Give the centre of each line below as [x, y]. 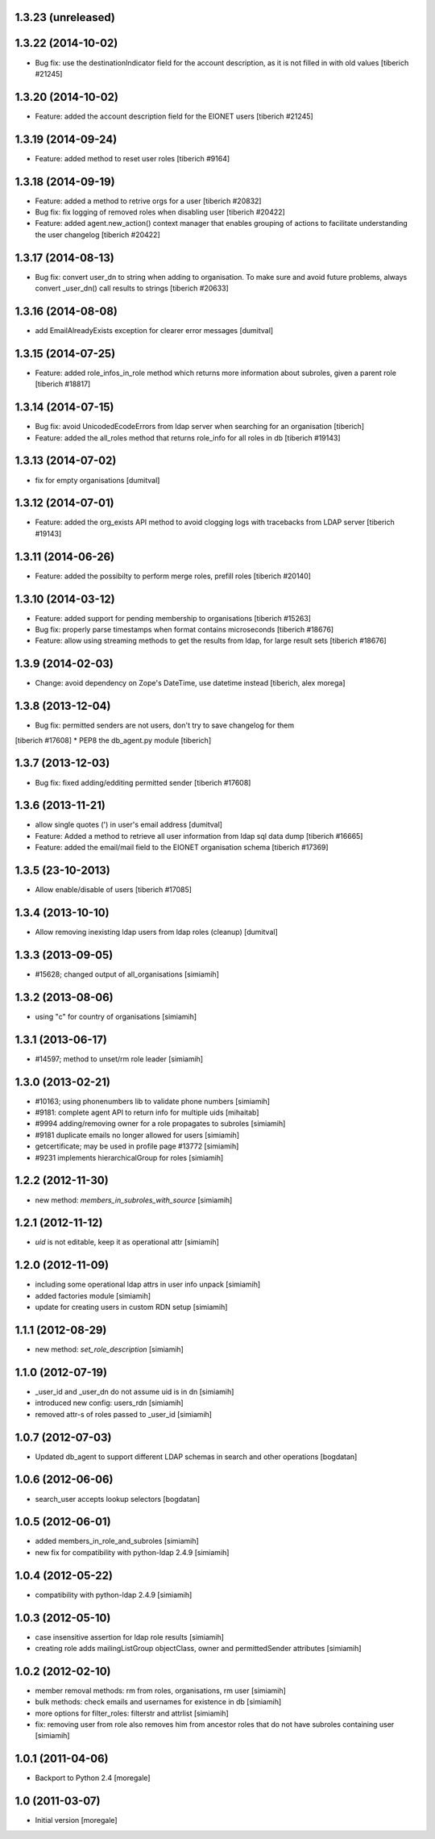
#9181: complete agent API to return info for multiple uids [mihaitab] [147, 1112]
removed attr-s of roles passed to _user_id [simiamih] [124, 1414]
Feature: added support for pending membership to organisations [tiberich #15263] [173, 618]
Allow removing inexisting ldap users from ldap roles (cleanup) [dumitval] [156, 932]
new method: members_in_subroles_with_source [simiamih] [134, 1200]
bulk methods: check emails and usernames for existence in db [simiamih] [158, 1702]
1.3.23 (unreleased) [65, 17]
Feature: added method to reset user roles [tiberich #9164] [133, 158]
